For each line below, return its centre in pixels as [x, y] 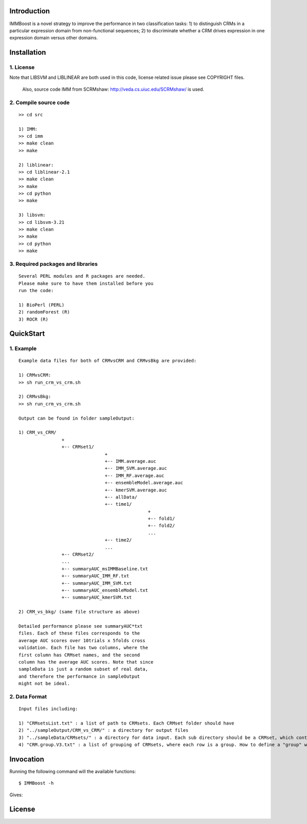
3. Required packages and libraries [54, 264]
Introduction [30, 11]
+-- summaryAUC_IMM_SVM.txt [97, 583]
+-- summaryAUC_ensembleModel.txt [105, 590]
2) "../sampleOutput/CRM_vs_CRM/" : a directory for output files [104, 730]
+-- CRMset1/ [78, 447]
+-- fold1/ [161, 519]
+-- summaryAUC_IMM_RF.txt [95, 576]
